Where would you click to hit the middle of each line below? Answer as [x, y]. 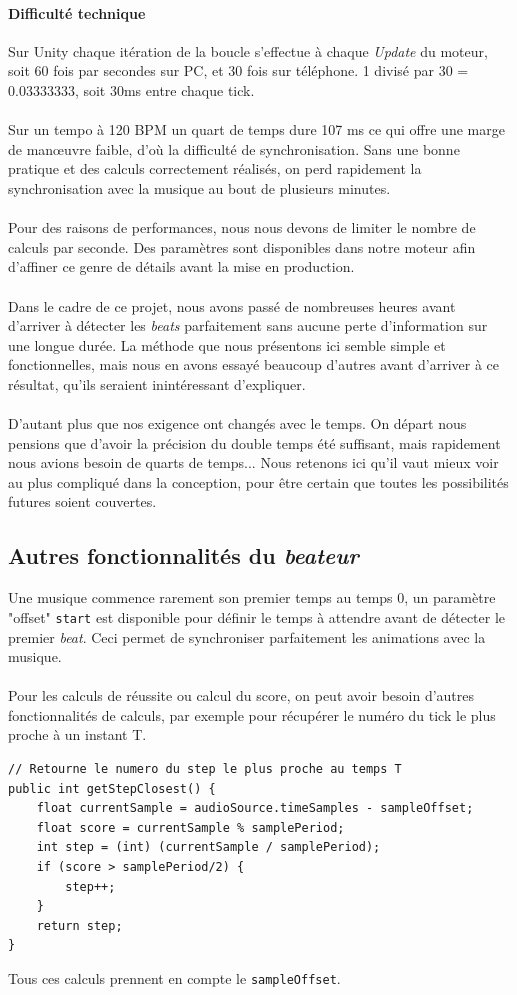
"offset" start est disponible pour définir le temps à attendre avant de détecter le [257, 616]
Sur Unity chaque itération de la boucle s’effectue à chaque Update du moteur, [248, 50]
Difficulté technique [77, 12]
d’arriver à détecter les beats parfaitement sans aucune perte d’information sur [248, 325]
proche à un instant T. [77, 734]
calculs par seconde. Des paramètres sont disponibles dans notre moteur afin [242, 246]
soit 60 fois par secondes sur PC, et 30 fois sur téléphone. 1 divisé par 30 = [238, 70]
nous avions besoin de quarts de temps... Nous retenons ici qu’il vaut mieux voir [253, 462]
